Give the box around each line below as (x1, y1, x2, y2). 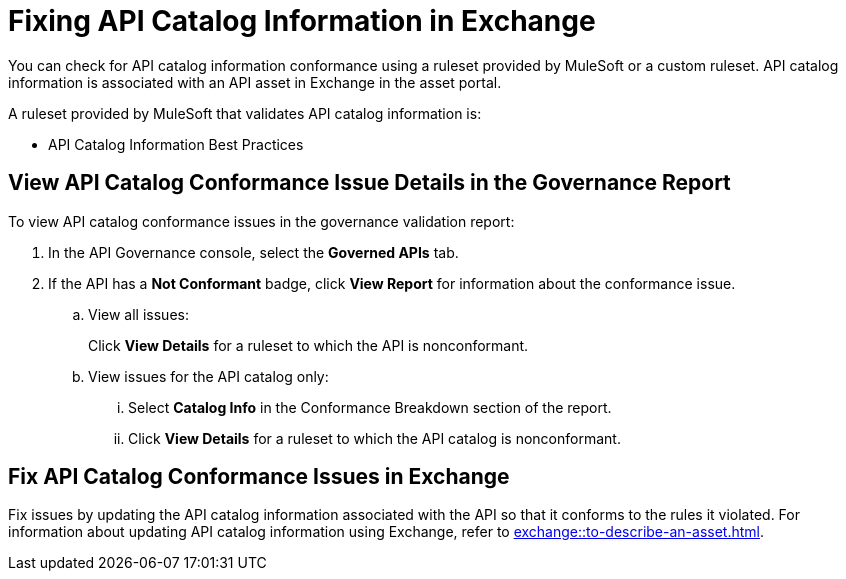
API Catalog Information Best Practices (48, 135, 304, 153)
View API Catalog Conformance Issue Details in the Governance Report (8, 170, 731, 196)
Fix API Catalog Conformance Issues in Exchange (8, 464, 510, 490)
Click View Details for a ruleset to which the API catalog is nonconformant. (128, 429, 621, 447)
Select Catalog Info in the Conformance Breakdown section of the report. (128, 398, 612, 416)
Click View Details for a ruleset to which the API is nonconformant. (88, 336, 529, 354)
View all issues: (88, 305, 189, 323)
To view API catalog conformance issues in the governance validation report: (8, 212, 515, 230)
